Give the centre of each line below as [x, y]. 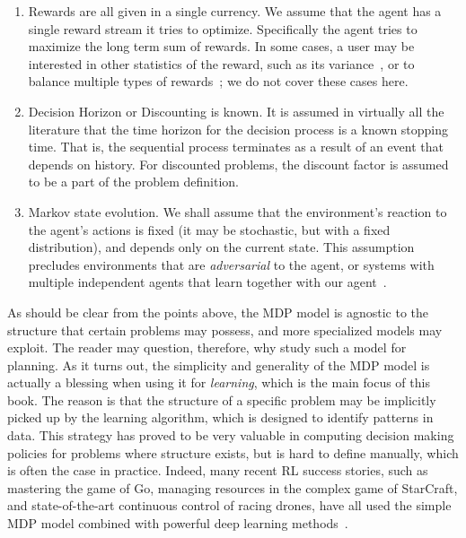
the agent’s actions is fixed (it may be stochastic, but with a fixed [209, 229]
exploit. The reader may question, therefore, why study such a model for [207, 347]
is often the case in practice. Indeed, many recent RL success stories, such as [218, 470]
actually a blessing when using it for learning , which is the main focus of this [219, 382]
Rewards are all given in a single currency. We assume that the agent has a [235, 11]
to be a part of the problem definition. [134, 182]
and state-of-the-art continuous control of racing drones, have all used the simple [229, 505]
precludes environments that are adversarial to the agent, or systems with [231, 264]
